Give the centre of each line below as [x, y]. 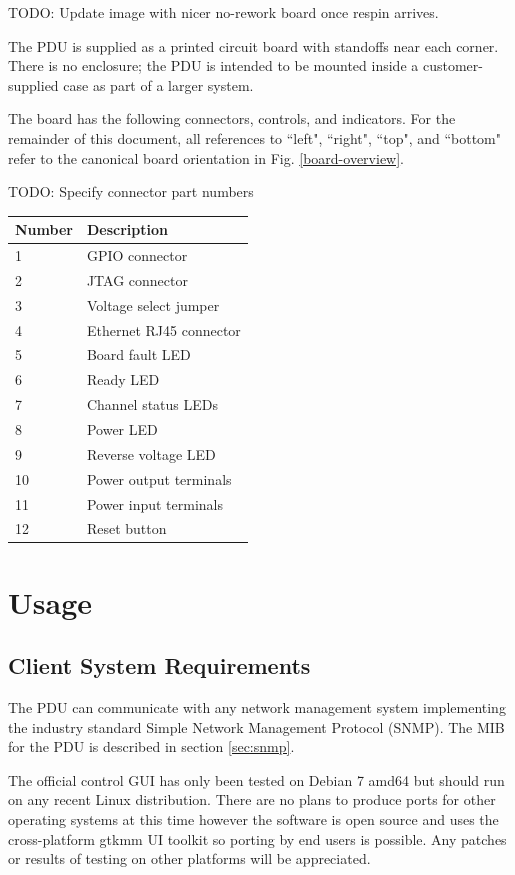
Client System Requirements [159, 665]
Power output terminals [159, 478]
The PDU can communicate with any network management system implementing [257, 707]
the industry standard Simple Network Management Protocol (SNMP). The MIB [256, 726]
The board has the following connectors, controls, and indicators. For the [232, 118]
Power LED [122, 429]
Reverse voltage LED [151, 453]
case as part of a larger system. [158, 84]
